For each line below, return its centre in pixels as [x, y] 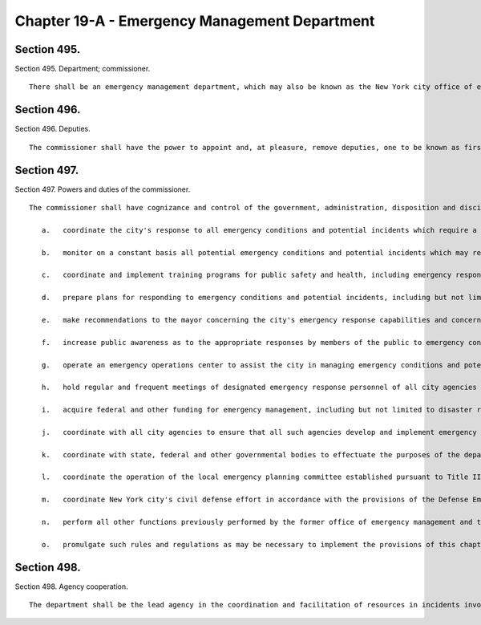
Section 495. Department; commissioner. [83, 69]
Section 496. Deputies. [53, 129]
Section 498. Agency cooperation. [71, 586]
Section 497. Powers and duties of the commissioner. [103, 189]
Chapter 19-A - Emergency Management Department [195, 21]
